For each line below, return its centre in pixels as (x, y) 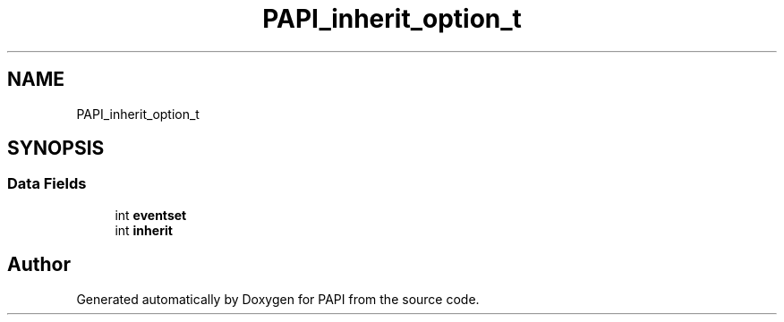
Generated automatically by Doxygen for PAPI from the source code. (278, 299)
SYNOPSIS (56, 148)
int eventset (151, 215)
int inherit (144, 230)
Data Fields (47, 184)
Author (39, 265)
